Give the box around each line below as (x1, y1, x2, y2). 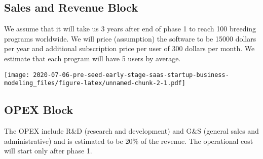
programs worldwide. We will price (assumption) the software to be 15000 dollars (4, 33, 256, 44)
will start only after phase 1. (4, 145, 92, 156)
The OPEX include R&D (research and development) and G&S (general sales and (4, 126, 259, 136)
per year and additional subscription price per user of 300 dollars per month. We (4, 43, 255, 54)
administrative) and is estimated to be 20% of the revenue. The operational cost (4, 135, 253, 146)
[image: (4, 71, 30, 78)
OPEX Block (4, 102, 73, 117)
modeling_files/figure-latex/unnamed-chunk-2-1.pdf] (4, 79, 185, 87)
